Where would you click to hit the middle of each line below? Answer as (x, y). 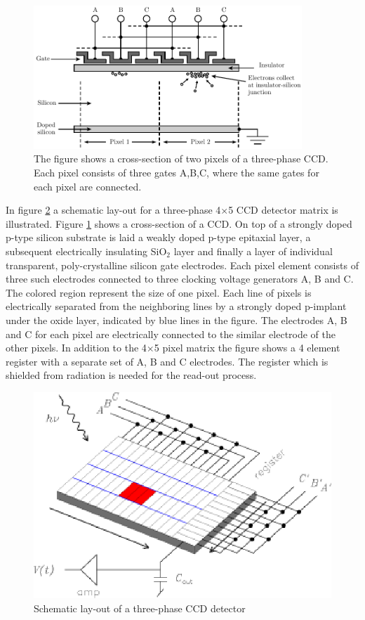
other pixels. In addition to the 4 (76, 348)
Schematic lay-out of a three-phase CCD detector (140, 608)
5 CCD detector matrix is (283, 210)
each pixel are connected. (88, 186)
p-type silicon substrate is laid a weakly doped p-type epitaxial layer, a (158, 237)
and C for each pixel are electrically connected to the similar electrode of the (171, 334)
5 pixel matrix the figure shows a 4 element (247, 348)
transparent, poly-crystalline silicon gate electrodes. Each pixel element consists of (182, 265)
